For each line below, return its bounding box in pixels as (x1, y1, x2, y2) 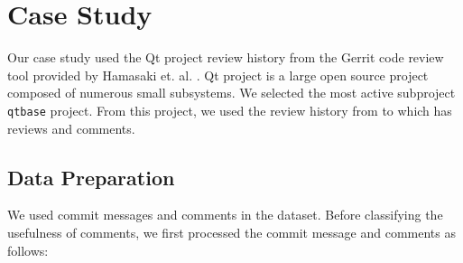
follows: (7, 240, 49, 259)
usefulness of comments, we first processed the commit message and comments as (7, 222, 457, 241)
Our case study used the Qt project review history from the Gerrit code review (7, 48, 444, 67)
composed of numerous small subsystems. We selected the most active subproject (7, 83, 456, 102)
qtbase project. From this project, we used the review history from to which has (7, 100, 452, 119)
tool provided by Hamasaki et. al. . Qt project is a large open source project (7, 65, 429, 84)
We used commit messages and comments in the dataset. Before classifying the (7, 205, 443, 224)
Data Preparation (7, 163, 175, 191)
